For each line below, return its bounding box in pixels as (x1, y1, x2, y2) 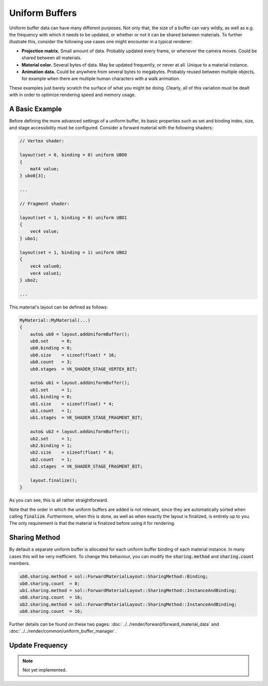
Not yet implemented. (22, 667, 67, 673)
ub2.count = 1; (30, 457, 72, 462)
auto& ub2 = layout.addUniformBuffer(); (30, 429, 130, 435)
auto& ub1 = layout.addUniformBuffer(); (30, 380, 130, 386)
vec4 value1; (30, 270, 62, 276)
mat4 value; (30, 166, 60, 172)
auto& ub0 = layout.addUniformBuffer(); (30, 331, 130, 337)
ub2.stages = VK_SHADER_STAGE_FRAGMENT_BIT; (30, 464, 143, 470)
